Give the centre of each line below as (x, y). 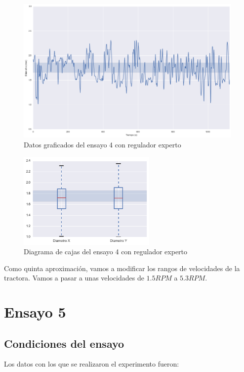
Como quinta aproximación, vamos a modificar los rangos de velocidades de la (122, 268)
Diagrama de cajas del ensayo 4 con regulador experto (106, 252)
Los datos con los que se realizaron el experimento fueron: (92, 364)
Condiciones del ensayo (64, 343)
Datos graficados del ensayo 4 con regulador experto (102, 145)
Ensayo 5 (35, 312)
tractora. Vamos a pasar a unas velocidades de (74, 278)
